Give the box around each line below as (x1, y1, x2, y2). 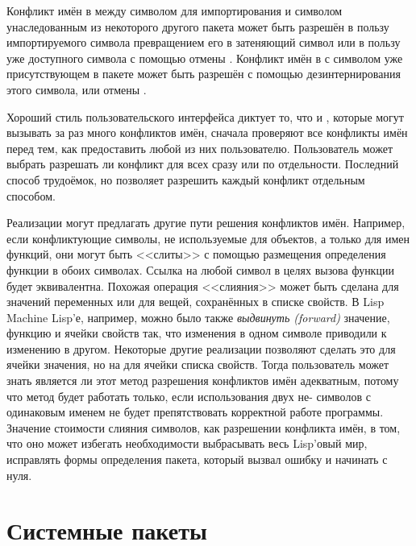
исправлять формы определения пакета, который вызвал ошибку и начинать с (6, 451, 388, 468)
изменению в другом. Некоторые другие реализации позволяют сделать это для (6, 340, 396, 357)
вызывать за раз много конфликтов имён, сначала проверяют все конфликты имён (6, 124, 408, 141)
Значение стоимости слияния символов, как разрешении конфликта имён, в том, (6, 419, 401, 436)
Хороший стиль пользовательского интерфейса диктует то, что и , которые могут (6, 108, 404, 125)
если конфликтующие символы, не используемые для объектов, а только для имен (6, 230, 410, 246)
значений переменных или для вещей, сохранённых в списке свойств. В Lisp (6, 293, 385, 310)
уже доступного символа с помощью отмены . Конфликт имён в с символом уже (6, 49, 403, 66)
